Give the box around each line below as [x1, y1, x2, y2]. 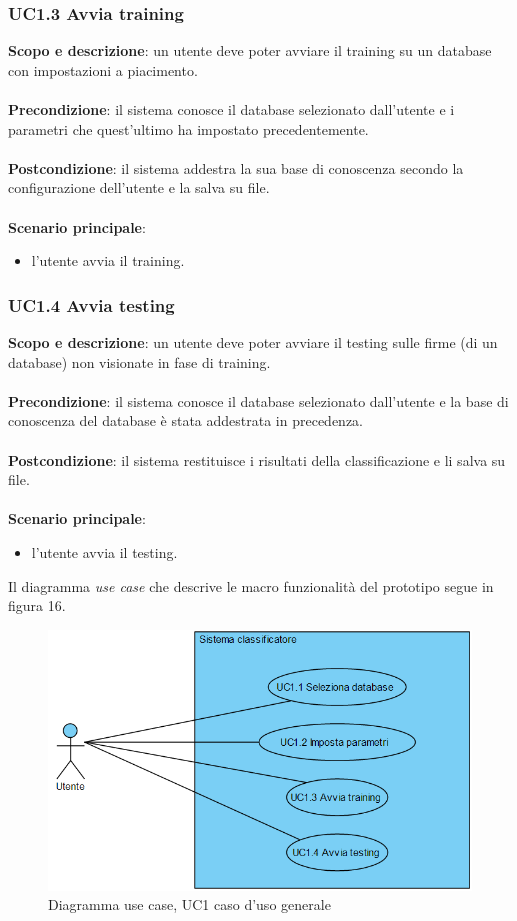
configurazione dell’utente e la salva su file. [8, 177, 270, 198]
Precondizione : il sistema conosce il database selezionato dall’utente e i [8, 99, 455, 119]
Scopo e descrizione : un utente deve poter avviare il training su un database [8, 40, 492, 61]
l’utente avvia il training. [31, 250, 185, 271]
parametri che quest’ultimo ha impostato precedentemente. [8, 118, 369, 139]
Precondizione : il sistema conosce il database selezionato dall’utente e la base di [8, 390, 509, 411]
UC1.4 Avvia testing [8, 292, 175, 317]
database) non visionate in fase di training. [8, 351, 271, 372]
